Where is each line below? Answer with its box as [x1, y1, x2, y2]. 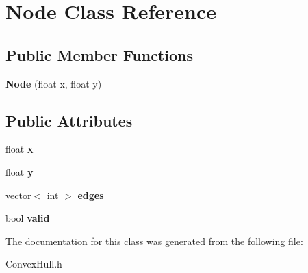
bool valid [5, 211, 50, 225]
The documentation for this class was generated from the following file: [5, 233, 303, 248]
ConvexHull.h [5, 257, 62, 271]
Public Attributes [5, 109, 133, 131]
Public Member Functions [5, 44, 193, 65]
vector [5, 187, 31, 202]
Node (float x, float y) [5, 76, 102, 90]
